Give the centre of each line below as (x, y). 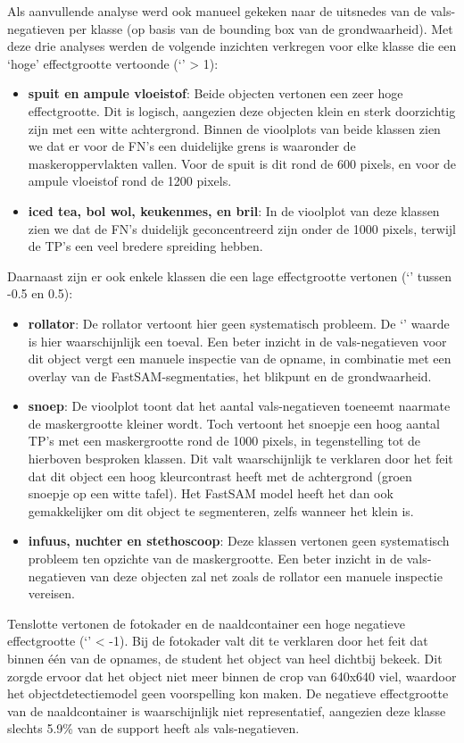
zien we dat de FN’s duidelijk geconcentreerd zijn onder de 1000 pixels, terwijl (242, 228)
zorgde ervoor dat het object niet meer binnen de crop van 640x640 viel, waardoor (232, 676)
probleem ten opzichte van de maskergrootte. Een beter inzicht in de (215, 559)
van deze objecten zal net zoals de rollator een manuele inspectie (266, 576)
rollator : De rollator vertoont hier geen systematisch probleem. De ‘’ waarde (239, 323)
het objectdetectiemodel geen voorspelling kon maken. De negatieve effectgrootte (228, 693)
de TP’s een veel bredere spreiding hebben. (145, 246)
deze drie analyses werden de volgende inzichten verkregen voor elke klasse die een (232, 46)
